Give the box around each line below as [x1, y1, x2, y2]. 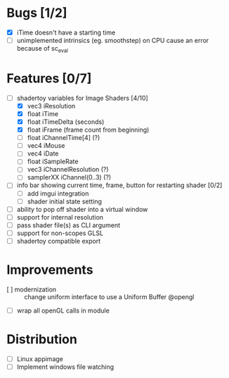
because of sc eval [16, 44, 68, 54]
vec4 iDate [27, 149, 59, 158]
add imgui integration [27, 189, 89, 198]
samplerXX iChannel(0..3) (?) [27, 173, 112, 182]
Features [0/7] [6, 70, 92, 87]
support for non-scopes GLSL [16, 229, 103, 237]
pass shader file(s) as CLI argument [16, 220, 121, 229]
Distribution [6, 332, 78, 348]
